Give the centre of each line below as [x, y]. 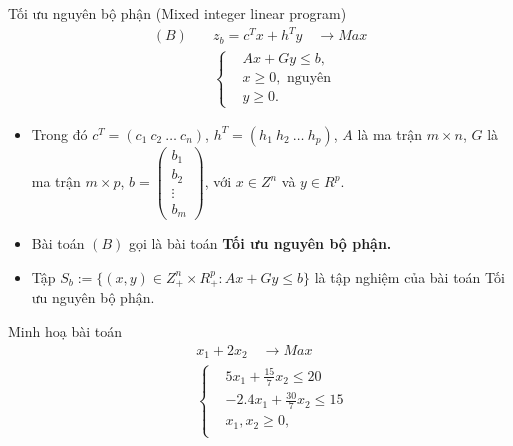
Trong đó [59, 133]
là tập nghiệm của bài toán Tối [409, 276]
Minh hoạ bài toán [65, 330]
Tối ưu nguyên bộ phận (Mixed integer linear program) [177, 13]
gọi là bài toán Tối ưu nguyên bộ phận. [260, 243]
